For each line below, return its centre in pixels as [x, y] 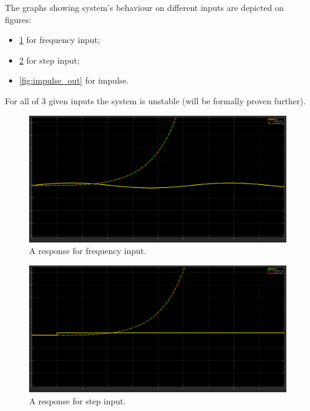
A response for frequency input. [88, 251]
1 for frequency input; [59, 40]
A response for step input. [78, 400]
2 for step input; [49, 60]
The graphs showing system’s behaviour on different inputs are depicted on [144, 7]
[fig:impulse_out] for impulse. [74, 80]
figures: [18, 19]
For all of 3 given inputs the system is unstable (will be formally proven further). [155, 100]
